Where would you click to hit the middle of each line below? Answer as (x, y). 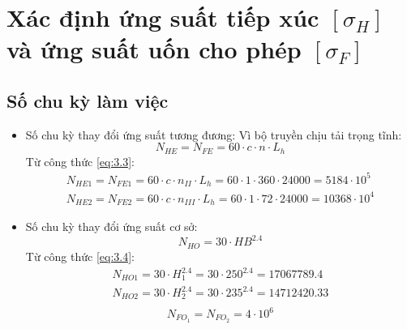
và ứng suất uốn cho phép (154, 49)
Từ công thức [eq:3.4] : (80, 256)
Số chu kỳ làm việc (88, 100)
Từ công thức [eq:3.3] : (80, 161)
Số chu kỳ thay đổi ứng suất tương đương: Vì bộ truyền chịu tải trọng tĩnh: (214, 134)
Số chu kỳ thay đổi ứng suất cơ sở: (111, 226)
